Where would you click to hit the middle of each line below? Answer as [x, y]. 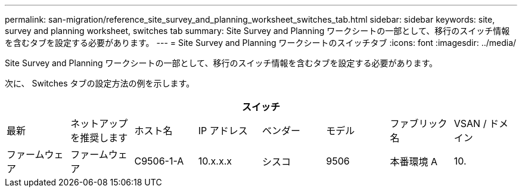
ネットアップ [99, 123]
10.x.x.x [215, 161]
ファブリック [419, 123]
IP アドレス [223, 131]
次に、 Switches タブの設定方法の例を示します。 [100, 83]
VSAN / [470, 123]
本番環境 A [414, 162]
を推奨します [99, 138]
